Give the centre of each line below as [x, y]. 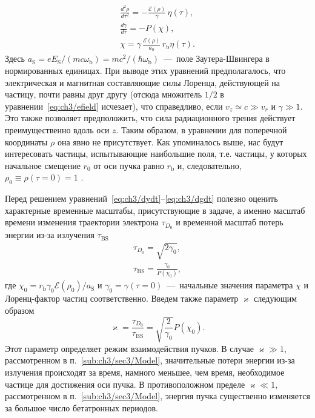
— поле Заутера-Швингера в [217, 58]
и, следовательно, [209, 165]
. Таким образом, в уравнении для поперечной [201, 130]
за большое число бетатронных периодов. [81, 407]
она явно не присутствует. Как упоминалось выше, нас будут [170, 141]
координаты [26, 141]
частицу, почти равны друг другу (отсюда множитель [104, 94]
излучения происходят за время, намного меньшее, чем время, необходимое [145, 372]
